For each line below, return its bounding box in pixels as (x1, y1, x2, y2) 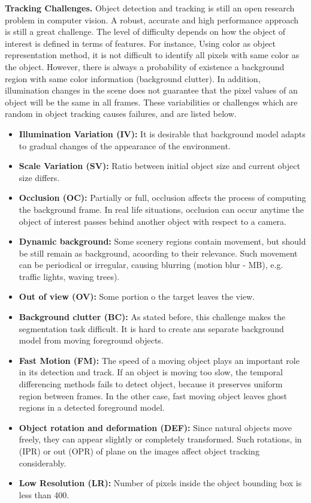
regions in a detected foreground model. (19, 401, 165, 414)
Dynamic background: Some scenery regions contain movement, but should (19, 235, 306, 248)
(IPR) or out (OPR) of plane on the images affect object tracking (19, 445, 259, 457)
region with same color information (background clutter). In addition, (5, 72, 261, 85)
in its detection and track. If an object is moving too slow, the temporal (19, 366, 283, 378)
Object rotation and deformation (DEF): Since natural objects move (19, 421, 292, 433)
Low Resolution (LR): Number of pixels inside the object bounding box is (19, 477, 302, 489)
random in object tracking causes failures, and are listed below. (5, 107, 237, 120)
